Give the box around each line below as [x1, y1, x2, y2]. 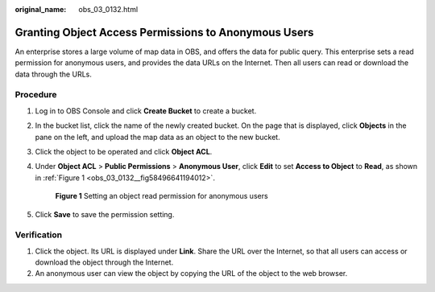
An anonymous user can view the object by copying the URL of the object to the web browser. [35, 269, 348, 278]
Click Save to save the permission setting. [35, 209, 175, 219]
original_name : [14, 5, 67, 14]
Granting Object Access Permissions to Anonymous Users [14, 25, 314, 39]
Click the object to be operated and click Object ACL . [35, 147, 213, 156]
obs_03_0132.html [78, 5, 139, 14]
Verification [14, 229, 63, 241]
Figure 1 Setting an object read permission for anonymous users [55, 191, 269, 201]
